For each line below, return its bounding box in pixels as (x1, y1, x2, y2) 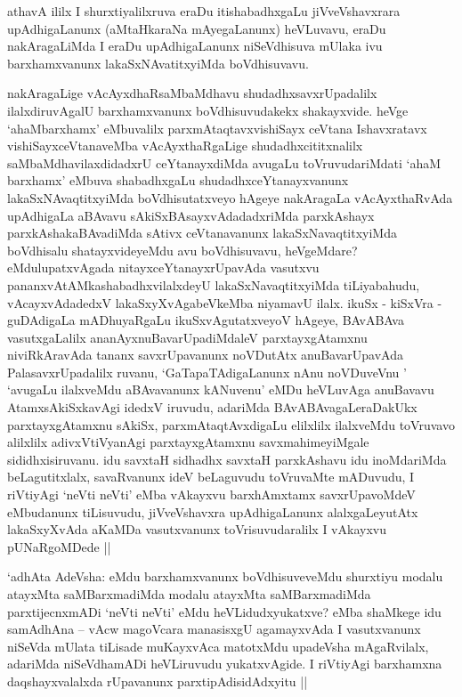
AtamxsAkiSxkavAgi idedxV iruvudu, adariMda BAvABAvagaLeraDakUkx (7, 398, 417, 417)
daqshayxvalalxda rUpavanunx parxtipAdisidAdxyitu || (7, 671, 308, 690)
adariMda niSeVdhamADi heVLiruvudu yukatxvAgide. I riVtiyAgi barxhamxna (7, 654, 442, 673)
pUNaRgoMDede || (7, 537, 111, 555)
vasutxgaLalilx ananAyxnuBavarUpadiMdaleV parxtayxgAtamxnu (7, 328, 368, 346)
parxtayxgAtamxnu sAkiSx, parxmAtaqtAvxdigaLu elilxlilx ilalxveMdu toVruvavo (7, 415, 455, 434)
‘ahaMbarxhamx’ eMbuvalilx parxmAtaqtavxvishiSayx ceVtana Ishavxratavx (7, 118, 427, 137)
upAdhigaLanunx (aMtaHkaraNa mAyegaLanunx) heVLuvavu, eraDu (7, 19, 386, 37)
